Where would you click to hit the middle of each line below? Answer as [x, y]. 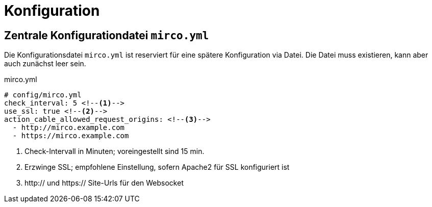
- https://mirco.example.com [71, 136]
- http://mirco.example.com [69, 128]
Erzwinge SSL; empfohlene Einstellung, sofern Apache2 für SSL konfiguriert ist [157, 167]
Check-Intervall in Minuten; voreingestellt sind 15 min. [115, 151]
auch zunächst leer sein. [45, 64]
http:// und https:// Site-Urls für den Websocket [104, 183]
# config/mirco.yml [43, 95]
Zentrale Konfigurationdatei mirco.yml [107, 35]
